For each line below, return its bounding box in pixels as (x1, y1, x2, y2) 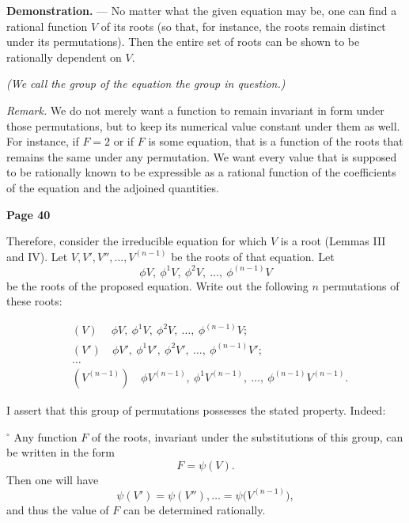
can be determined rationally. (123, 501, 266, 517)
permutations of (322, 277, 400, 294)
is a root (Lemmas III (280, 233, 386, 249)
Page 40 (6, 206, 51, 222)
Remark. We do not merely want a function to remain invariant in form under (6, 101, 384, 118)
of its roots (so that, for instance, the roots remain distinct (100, 17, 386, 34)
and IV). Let (6, 248, 68, 264)
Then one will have (6, 471, 99, 487)
